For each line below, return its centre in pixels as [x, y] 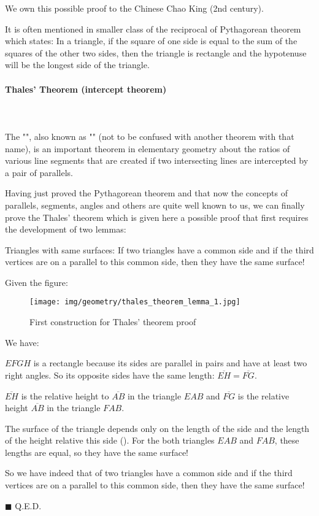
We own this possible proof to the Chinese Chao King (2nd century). [134, 8]
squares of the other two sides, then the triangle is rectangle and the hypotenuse [156, 52]
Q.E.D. [28, 505]
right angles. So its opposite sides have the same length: [110, 375]
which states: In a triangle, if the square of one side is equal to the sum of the [151, 41]
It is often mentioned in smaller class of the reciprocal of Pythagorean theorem [153, 29]
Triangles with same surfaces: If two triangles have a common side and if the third [159, 249]
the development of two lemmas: [66, 229]
